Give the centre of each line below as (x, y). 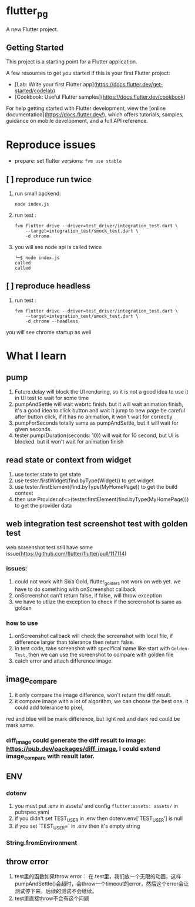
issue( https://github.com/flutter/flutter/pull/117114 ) (66, 553)
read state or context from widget (69, 460)
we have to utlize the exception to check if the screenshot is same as (98, 602)
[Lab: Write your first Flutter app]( (55, 85)
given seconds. (33, 429)
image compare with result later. (51, 757)
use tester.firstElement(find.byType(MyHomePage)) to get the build (96, 486)
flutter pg (27, 12)
